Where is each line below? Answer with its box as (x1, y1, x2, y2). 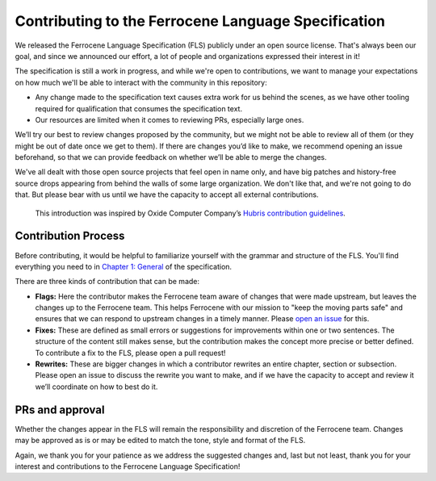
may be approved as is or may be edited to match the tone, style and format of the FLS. (15, 436, 306, 445)
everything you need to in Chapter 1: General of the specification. (15, 261, 233, 271)
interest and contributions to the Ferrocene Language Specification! (15, 461, 241, 471)
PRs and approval (15, 403, 105, 416)
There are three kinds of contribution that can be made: (15, 277, 200, 287)
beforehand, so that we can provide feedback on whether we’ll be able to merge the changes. (15, 153, 327, 162)
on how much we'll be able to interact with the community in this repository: (15, 77, 268, 87)
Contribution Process (15, 229, 125, 243)
